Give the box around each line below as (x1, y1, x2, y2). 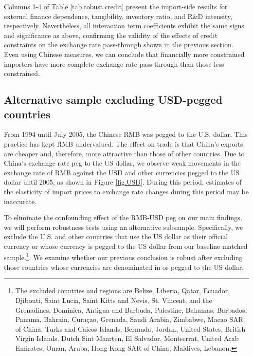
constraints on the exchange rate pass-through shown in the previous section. (4, 39, 234, 50)
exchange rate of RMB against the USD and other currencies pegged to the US (4, 167, 240, 177)
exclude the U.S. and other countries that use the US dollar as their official (4, 231, 228, 242)
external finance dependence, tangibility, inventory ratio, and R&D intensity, (4, 11, 233, 21)
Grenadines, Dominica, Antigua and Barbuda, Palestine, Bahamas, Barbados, (15, 304, 247, 315)
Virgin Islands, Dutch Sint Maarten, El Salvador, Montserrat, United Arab (15, 333, 239, 343)
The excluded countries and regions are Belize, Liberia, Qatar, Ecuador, (15, 285, 230, 296)
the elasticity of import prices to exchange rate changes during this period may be (4, 186, 249, 196)
